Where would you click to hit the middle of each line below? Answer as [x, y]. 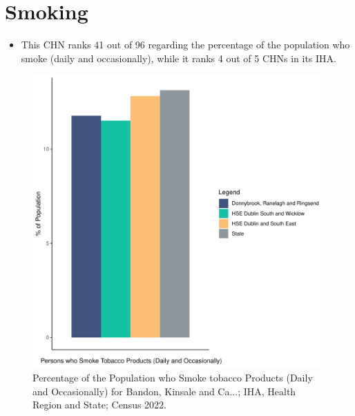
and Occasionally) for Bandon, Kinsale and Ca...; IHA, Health [164, 391]
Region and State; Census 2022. [100, 405]
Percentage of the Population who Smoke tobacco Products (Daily [173, 377]
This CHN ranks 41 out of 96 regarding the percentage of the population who [185, 45]
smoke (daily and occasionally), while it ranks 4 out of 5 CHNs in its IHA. [179, 58]
